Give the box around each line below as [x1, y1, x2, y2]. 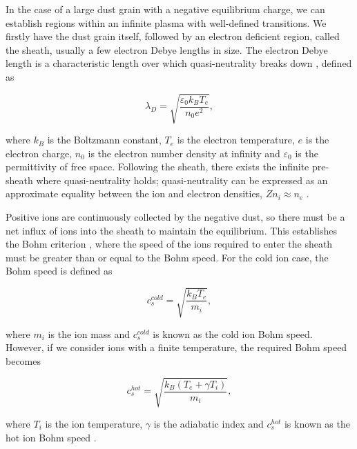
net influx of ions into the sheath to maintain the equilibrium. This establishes [6, 223, 338, 237]
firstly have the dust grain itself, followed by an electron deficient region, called [6, 29, 340, 43]
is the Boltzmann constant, [47, 132, 162, 147]
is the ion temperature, [45, 416, 143, 430]
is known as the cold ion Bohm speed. [153, 326, 313, 341]
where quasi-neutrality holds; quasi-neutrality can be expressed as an [36, 172, 328, 187]
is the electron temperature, [177, 132, 295, 147]
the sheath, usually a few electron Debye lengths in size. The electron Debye [6, 42, 328, 57]
